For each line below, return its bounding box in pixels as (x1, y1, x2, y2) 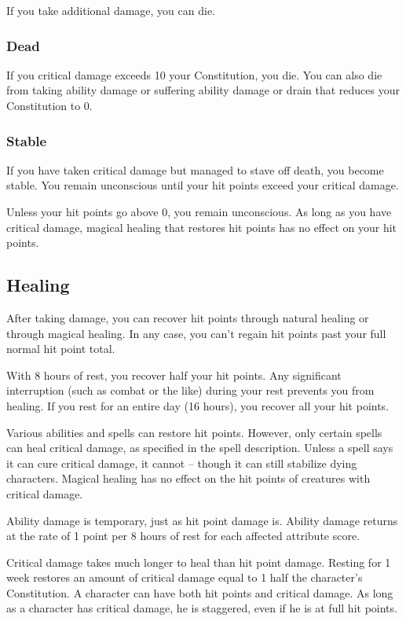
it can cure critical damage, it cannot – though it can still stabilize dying (6, 454, 357, 471)
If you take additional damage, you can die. (6, 2, 216, 18)
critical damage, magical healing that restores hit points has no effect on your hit (6, 219, 397, 235)
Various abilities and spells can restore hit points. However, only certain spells (6, 424, 382, 440)
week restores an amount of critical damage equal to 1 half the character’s (6, 569, 363, 586)
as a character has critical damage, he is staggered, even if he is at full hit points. (6, 600, 397, 616)
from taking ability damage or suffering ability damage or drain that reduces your (6, 82, 400, 98)
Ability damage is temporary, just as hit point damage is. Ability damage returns (6, 512, 398, 528)
